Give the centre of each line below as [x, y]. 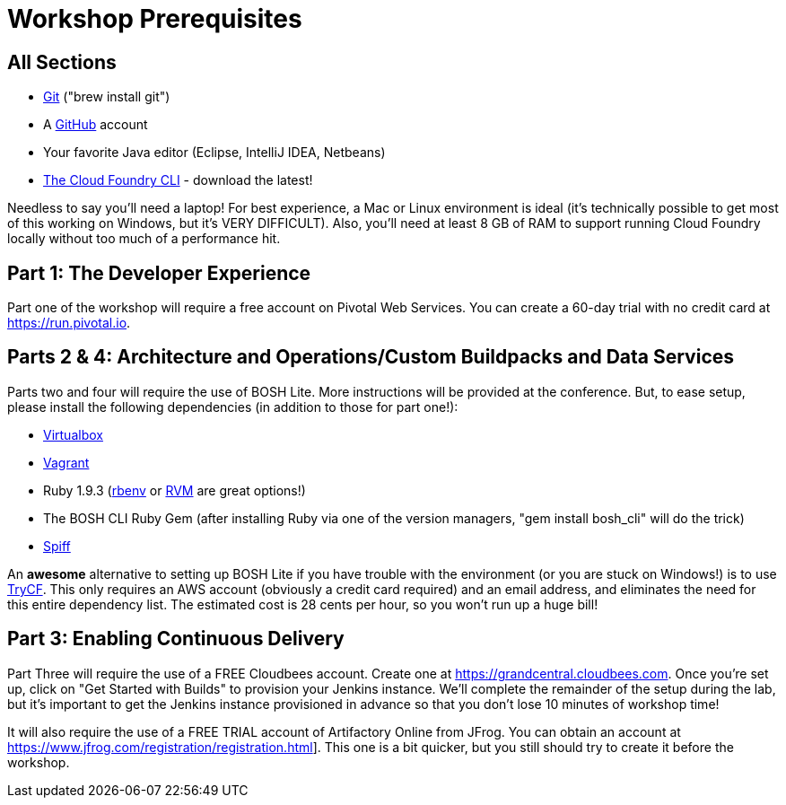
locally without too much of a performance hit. [144, 239]
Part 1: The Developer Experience [159, 273]
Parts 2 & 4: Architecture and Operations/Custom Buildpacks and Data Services [371, 357]
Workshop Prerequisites [155, 19]
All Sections [62, 62]
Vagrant [66, 462]
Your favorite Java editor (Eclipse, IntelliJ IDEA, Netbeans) [214, 153]
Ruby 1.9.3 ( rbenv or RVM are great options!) [175, 490]
